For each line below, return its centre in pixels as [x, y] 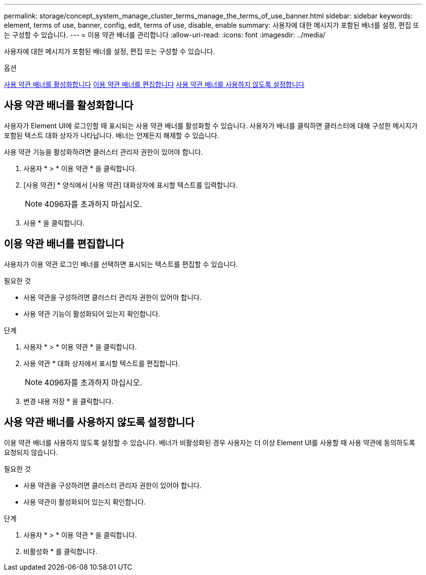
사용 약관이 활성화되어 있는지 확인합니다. [85, 502]
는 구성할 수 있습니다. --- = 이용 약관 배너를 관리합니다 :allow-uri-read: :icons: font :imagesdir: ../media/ [165, 35]
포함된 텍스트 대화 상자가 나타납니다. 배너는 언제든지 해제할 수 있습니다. [112, 135]
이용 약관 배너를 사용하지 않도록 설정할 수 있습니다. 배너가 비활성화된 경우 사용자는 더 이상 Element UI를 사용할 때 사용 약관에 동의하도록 [210, 442]
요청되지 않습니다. [31, 452]
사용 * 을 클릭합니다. [54, 223]
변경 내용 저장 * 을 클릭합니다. [69, 401]
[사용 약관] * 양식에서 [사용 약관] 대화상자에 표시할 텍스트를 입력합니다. [131, 185]
